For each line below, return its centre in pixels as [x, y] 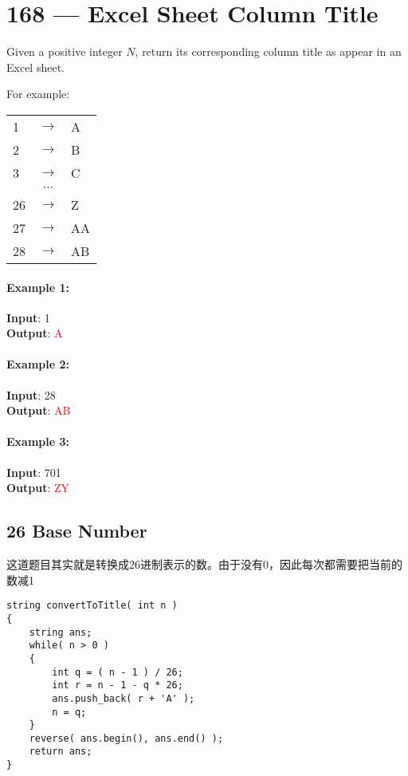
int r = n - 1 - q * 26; [118, 685]
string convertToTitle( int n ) [92, 606]
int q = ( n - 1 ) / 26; [118, 672]
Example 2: [38, 364]
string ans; [61, 632]
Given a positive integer [65, 51]
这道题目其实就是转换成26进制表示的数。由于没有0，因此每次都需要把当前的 [204, 564]
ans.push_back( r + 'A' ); [124, 698]
